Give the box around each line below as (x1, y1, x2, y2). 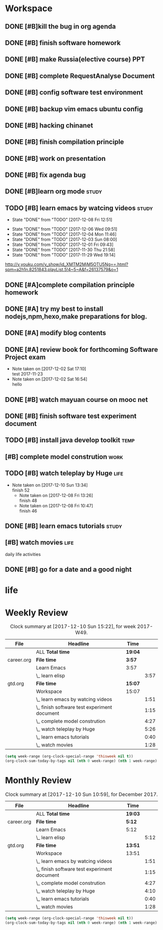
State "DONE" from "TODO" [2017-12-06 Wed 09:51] (12, 226, 117, 232)
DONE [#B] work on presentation (5, 154, 106, 163)
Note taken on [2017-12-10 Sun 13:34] (12, 482, 88, 488)
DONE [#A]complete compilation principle (5, 280, 135, 289)
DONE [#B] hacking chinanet (5, 121, 93, 129)
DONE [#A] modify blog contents (5, 329, 106, 337)
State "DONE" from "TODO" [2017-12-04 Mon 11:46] (12, 231, 117, 237)
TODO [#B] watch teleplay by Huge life (5, 469, 124, 478)
